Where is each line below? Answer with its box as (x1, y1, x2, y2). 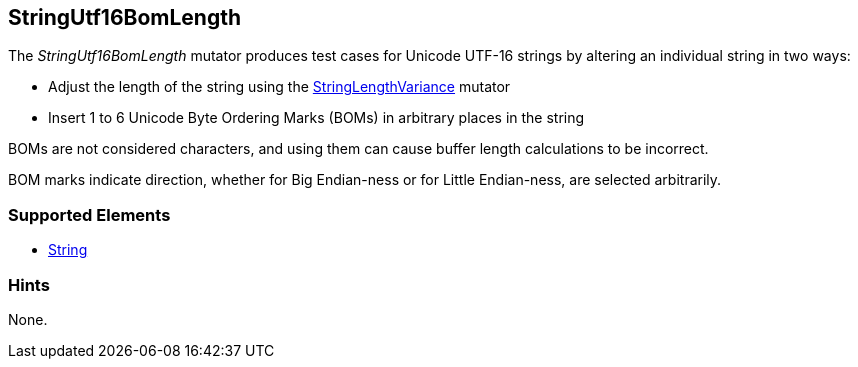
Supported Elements (8, 204, 171, 225)
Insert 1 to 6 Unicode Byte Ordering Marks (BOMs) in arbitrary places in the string (48, 109, 585, 127)
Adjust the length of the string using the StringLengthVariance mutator (48, 78, 511, 96)
